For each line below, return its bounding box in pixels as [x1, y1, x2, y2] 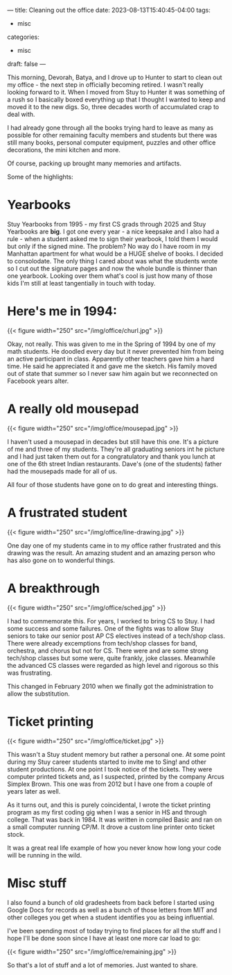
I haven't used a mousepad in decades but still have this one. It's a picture [7, 437, 219, 445]
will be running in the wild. [7, 851, 82, 859]
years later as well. [7, 787, 61, 795]
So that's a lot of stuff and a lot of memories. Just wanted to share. [7, 960, 198, 969]
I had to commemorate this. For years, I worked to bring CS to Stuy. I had [7, 616, 215, 625]
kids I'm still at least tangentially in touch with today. [7, 279, 156, 287]
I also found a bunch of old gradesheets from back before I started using [7, 898, 215, 906]
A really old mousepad [7, 401, 139, 417]
